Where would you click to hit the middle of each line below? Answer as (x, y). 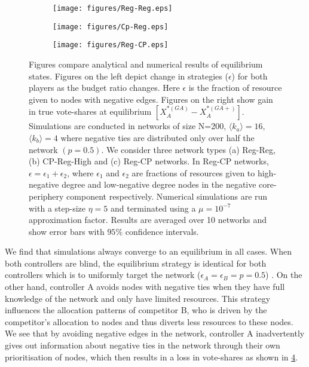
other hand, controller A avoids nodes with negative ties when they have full (145, 287)
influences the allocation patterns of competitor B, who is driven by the (136, 310)
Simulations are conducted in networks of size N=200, (128, 126)
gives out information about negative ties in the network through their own (143, 345)
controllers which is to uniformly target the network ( (103, 275)
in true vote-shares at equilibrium (90, 111)
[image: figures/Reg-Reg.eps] (113, 8)
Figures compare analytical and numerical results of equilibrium (146, 64)
